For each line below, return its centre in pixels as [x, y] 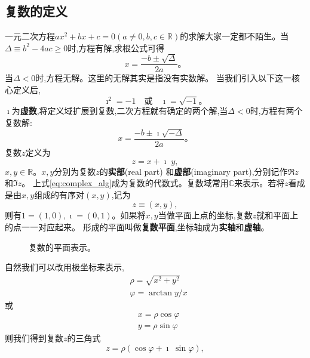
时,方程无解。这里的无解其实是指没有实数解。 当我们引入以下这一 [163, 78]
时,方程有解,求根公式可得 [116, 47]
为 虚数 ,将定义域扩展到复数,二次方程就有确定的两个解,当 [120, 110]
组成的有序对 [59, 194]
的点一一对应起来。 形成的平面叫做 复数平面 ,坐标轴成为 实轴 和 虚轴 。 [137, 226]
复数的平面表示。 [62, 247]
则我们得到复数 [34, 338]
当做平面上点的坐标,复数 [205, 215]
